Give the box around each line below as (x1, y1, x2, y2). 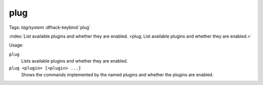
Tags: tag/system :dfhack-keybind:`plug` (9, 24, 91, 30)
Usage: (9, 42, 24, 48)
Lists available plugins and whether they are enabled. (21, 58, 128, 64)
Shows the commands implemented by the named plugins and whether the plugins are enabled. (21, 71, 214, 78)
